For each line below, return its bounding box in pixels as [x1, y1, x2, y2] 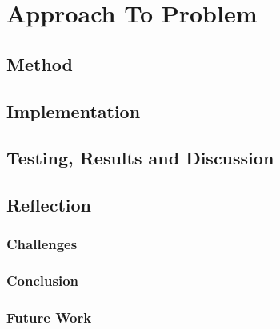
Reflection [6, 192, 91, 217]
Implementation [6, 98, 141, 123]
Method [6, 51, 73, 76]
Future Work [6, 307, 92, 327]
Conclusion [6, 271, 78, 291]
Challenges [6, 234, 78, 254]
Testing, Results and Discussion [6, 145, 274, 170]
